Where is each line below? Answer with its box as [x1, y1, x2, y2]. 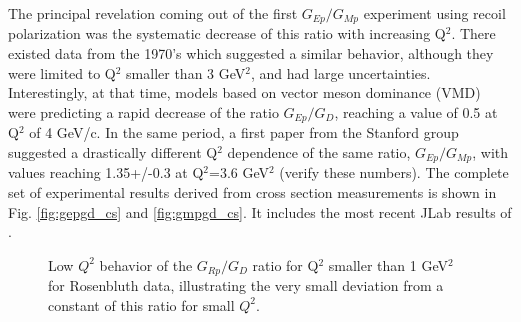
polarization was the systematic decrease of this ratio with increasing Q [8, 23, 446, 44]
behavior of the [99, 254, 193, 275]
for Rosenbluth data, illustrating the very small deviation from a [48, 275, 444, 296]
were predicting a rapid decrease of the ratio [8, 101, 279, 122]
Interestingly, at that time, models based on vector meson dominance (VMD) [8, 82, 481, 103]
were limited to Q [8, 62, 116, 83]
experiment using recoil [363, 3, 506, 23]
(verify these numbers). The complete [279, 162, 509, 183]
